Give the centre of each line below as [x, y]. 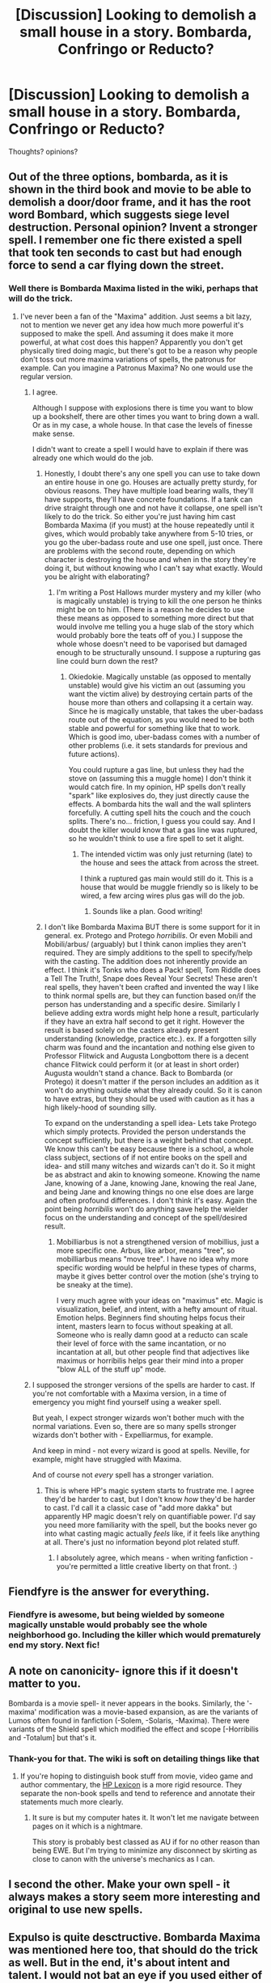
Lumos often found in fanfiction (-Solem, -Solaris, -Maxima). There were [129, 1720]
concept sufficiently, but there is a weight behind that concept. [148, 1140]
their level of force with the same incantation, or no [141, 1343]
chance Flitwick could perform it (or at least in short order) [142, 1064]
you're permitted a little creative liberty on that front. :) [147, 1566]
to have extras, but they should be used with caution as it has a [149, 1098]
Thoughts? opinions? [43, 151]
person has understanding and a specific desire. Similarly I [142, 1004]
